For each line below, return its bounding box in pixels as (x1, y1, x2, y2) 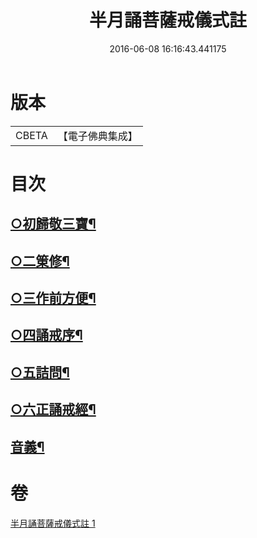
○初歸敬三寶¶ (10, 216, 97, 233)
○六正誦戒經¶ (10, 401, 97, 418)
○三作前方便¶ (10, 290, 97, 307)
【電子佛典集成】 (57, 129, 138, 143)
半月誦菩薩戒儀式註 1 (10, 517, 96, 529)
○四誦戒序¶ (10, 327, 83, 344)
